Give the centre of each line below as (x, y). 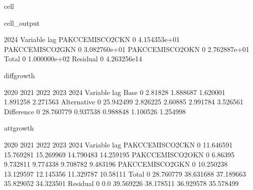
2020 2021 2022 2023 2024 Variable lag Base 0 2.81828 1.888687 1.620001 (115, 92)
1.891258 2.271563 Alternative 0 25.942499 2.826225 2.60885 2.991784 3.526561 (124, 102)
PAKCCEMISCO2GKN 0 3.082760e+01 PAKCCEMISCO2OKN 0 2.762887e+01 (127, 49)
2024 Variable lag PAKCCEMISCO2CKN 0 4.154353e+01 (92, 39)
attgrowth (19, 128)
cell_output (22, 23)
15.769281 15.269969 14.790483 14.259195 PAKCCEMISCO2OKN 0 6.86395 (119, 154)
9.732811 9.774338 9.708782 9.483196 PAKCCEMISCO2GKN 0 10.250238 (116, 164)
